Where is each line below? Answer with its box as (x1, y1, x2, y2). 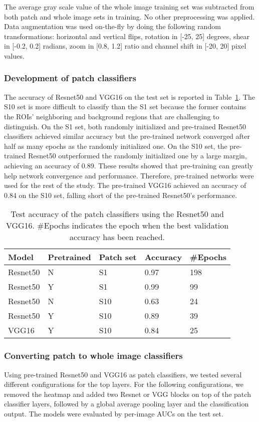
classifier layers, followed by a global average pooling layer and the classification (4, 398, 249, 409)
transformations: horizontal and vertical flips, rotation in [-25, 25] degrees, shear (4, 31, 249, 41)
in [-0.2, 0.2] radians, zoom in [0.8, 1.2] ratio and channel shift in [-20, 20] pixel (4, 41, 246, 51)
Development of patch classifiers (4, 72, 136, 84)
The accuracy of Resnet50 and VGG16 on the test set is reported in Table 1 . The (4, 91, 255, 102)
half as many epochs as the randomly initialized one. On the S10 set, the (4, 140, 227, 151)
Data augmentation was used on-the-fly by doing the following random (4, 21, 221, 32)
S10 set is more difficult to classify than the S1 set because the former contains (4, 101, 246, 112)
